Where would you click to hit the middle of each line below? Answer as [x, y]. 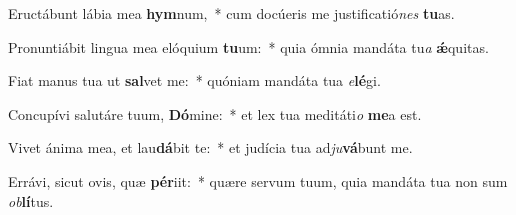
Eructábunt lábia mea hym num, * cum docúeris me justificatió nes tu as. [231, 13]
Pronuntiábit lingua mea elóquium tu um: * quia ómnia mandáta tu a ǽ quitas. [248, 46]
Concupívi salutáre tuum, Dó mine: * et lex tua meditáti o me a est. [215, 113]
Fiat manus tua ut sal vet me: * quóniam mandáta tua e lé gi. [194, 80]
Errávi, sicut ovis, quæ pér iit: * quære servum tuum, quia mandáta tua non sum [258, 180]
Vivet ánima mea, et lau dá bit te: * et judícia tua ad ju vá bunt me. [210, 147]
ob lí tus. [31, 200]
